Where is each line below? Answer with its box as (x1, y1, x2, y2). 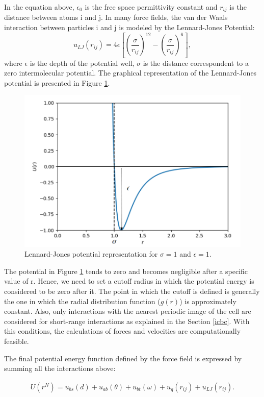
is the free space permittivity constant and (85, 2, 218, 12)
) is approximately (179, 295, 236, 306)
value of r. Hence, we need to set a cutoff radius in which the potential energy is (4, 276, 254, 286)
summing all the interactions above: (4, 363, 116, 374)
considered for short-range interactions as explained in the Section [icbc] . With (4, 315, 250, 326)
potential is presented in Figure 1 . (4, 77, 110, 88)
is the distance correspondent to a (143, 57, 249, 68)
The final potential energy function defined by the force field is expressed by (4, 353, 242, 363)
